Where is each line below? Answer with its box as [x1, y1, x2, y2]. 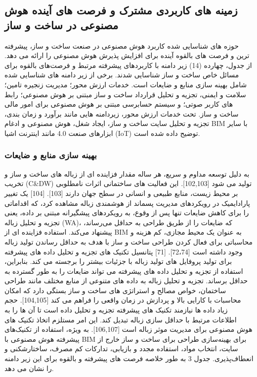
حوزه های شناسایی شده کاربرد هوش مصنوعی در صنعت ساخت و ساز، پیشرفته [4, 40, 239, 51]
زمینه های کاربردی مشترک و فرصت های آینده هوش [4, 2, 238, 18]
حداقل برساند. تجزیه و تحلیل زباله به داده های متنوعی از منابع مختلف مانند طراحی [4, 275, 248, 286]
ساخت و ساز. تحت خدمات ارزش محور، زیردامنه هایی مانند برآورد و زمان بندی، [4, 108, 239, 119]
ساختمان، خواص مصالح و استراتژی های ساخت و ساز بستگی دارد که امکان [4, 285, 226, 295]
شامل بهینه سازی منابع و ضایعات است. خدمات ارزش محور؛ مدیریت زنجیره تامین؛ [4, 79, 247, 89]
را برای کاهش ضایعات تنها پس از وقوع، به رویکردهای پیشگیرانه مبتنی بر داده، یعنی [4, 207, 249, 218]
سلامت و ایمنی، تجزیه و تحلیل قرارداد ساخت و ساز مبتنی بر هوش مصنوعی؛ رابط [4, 89, 246, 99]
